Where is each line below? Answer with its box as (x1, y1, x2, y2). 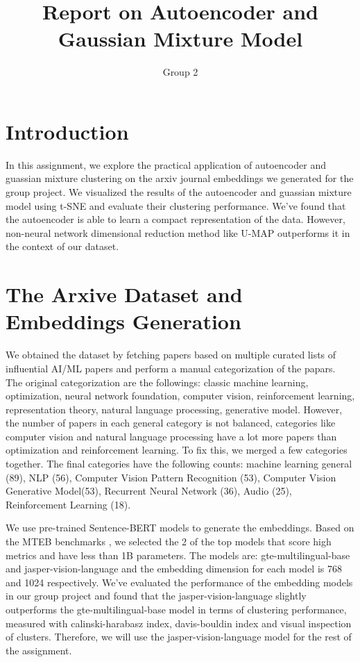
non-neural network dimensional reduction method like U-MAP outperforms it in (6, 225, 350, 240)
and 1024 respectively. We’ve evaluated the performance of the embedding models (6, 574, 353, 589)
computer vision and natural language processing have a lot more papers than (6, 429, 337, 443)
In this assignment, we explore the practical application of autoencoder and (6, 157, 326, 172)
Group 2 (162, 65, 198, 79)
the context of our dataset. (6, 239, 119, 254)
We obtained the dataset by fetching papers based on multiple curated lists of (6, 347, 336, 362)
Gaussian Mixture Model (58, 24, 303, 53)
